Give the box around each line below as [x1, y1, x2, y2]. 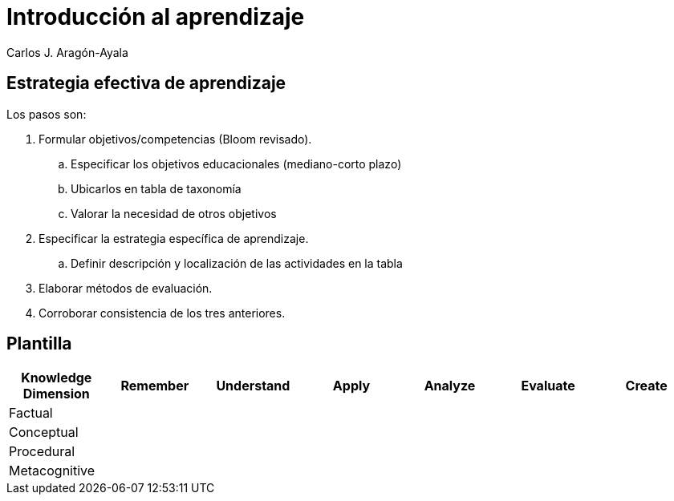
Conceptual [9, 424, 79, 441]
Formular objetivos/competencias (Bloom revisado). [39, 131, 312, 146]
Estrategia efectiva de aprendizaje [6, 73, 286, 94]
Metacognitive [9, 463, 95, 479]
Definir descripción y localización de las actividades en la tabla [71, 256, 403, 270]
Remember [120, 378, 189, 394]
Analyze [424, 378, 476, 394]
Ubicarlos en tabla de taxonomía [71, 181, 242, 196]
